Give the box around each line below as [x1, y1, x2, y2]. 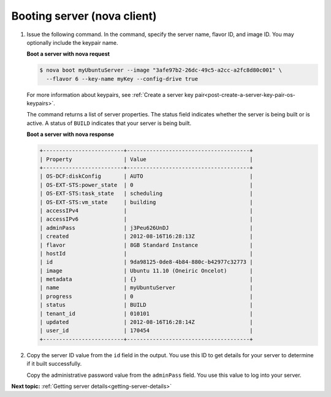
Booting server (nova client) [11, 9, 157, 23]
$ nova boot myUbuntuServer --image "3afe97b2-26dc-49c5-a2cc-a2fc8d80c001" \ [39, 67, 282, 74]
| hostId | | [39, 250, 253, 257]
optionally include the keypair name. [26, 39, 118, 46]
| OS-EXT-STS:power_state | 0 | [39, 181, 253, 188]
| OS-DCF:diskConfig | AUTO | [39, 173, 253, 180]
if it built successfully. [26, 360, 82, 368]
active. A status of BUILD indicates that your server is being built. [26, 119, 192, 127]
